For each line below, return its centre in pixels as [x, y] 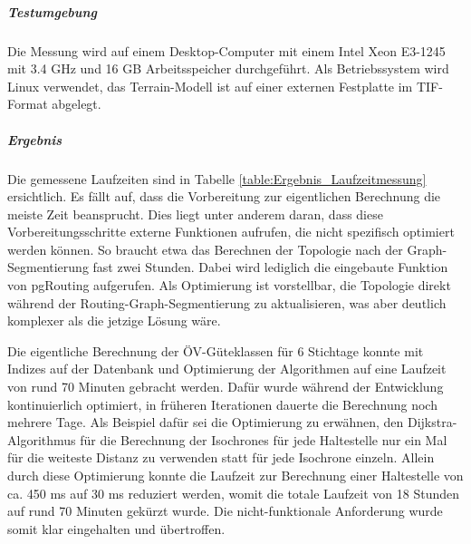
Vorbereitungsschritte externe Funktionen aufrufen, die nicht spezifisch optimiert [231, 232]
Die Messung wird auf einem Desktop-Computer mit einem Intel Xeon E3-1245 [226, 50]
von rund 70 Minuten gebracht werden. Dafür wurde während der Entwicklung [226, 387]
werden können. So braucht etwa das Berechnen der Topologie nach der [205, 249]
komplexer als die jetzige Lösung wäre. [114, 321]
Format [28, 104]
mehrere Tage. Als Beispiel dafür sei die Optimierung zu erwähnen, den [206, 422]
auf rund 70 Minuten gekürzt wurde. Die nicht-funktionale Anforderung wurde [225, 511]
